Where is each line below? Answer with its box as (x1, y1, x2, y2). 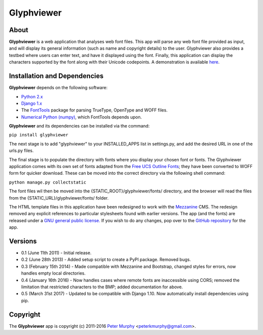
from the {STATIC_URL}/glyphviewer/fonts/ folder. (9, 195, 109, 201)
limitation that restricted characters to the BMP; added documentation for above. (21, 284, 183, 290)
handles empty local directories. (21, 270, 86, 276)
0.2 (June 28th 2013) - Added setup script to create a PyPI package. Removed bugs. (21, 257, 191, 262)
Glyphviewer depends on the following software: (9, 85, 108, 91)
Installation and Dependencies (9, 72, 104, 80)
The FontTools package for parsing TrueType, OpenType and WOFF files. (21, 107, 168, 113)
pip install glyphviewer (9, 132, 68, 138)
